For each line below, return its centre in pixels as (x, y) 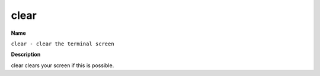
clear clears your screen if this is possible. (63, 65)
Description (26, 54)
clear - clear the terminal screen (63, 44)
